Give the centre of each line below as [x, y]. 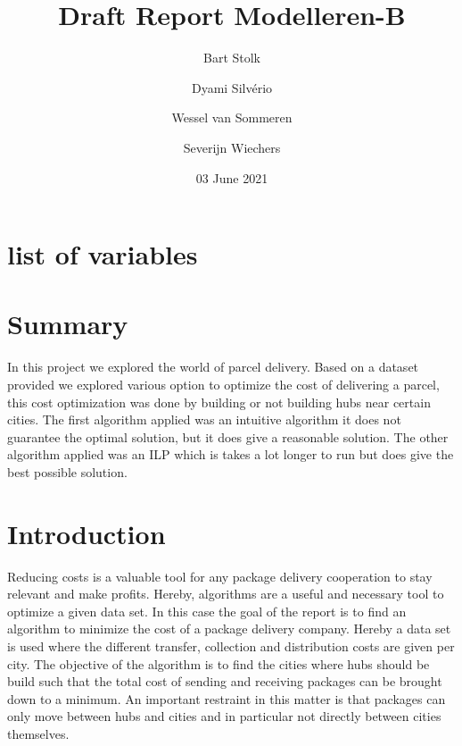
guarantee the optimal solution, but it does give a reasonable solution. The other [228, 436]
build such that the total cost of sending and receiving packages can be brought [225, 681]
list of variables [103, 254]
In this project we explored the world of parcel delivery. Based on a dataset [213, 367]
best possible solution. [67, 471]
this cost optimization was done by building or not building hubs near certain [219, 402]
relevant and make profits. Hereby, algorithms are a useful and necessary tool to [226, 594]
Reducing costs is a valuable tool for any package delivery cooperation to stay [220, 576]
